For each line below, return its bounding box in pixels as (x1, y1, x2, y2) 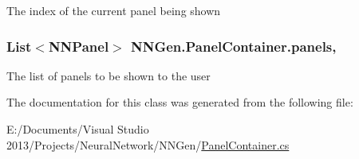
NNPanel (48, 36, 109, 56)
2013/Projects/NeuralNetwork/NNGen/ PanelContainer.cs (6, 136, 290, 153)
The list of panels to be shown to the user (6, 67, 211, 83)
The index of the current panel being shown (6, 2, 221, 18)
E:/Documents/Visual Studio (6, 121, 149, 137)
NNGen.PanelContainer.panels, (131, 36, 337, 56)
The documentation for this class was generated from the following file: (6, 94, 353, 111)
